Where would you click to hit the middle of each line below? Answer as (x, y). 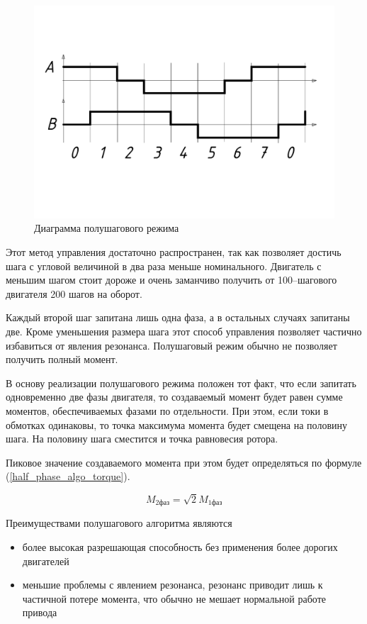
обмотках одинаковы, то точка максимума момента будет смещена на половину (177, 424)
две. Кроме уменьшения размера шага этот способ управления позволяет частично (184, 331)
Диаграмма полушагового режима (107, 228)
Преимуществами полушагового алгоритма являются (119, 523)
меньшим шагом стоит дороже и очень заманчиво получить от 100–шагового (171, 280)
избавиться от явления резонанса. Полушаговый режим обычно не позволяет (171, 345)
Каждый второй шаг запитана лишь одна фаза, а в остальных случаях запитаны (178, 317)
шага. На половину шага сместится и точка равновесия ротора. (142, 439)
